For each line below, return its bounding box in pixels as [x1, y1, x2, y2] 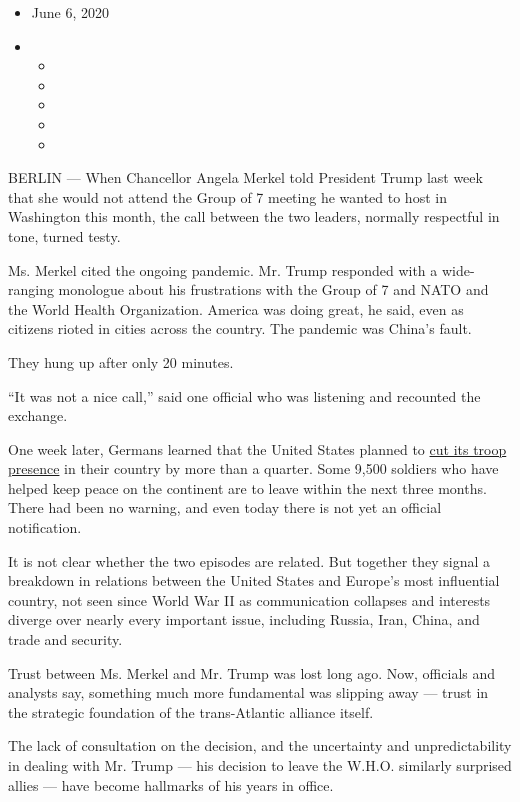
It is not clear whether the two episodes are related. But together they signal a [8, 550, 491, 571]
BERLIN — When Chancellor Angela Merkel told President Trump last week [8, 167, 483, 188]
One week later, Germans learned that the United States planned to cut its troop [8, 438, 507, 459]
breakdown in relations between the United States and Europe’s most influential [8, 570, 500, 591]
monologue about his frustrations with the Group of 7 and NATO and [58, 279, 489, 300]
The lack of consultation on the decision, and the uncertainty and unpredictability [8, 735, 512, 756]
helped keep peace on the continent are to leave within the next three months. [8, 477, 487, 498]
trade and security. [8, 629, 123, 650]
